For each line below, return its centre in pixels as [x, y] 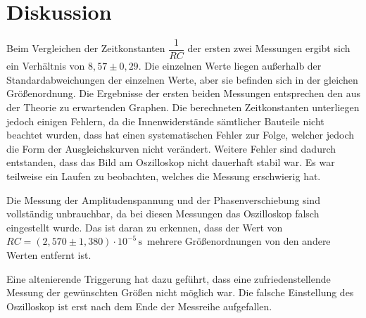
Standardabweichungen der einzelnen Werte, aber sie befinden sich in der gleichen [182, 79]
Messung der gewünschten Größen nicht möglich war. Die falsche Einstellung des [180, 292]
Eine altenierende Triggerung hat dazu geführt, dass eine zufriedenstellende [169, 278]
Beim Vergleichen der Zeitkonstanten [86, 48]
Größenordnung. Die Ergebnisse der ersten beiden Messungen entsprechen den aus [183, 93]
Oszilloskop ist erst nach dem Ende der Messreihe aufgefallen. [139, 306]
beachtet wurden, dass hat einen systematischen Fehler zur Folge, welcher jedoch [181, 135]
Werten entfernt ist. [49, 254]
